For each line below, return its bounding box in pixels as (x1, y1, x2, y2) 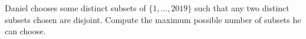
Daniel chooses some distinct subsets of (5, 2, 146, 14)
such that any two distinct (194, 2, 289, 14)
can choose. (5, 25, 46, 37)
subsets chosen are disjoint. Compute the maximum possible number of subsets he (5, 13, 301, 25)
